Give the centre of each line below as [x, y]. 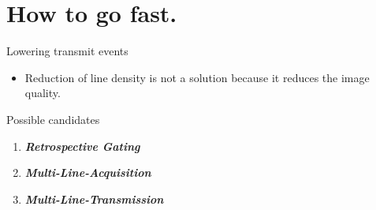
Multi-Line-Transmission [94, 199]
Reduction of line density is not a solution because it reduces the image [197, 77]
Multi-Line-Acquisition [88, 172]
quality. [43, 93]
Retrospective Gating [82, 146]
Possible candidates [53, 119]
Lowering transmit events [67, 51]
